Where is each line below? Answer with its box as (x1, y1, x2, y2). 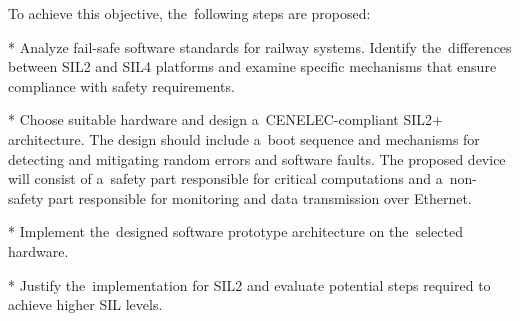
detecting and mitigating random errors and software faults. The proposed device (8, 148, 506, 169)
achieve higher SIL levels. (8, 294, 163, 315)
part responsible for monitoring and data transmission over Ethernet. (48, 187, 472, 208)
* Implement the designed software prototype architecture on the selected (8, 221, 463, 242)
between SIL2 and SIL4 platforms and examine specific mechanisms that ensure (8, 56, 497, 77)
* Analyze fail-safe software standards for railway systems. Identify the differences (8, 36, 512, 57)
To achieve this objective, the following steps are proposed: (8, 3, 371, 23)
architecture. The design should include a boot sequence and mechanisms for (8, 128, 480, 149)
